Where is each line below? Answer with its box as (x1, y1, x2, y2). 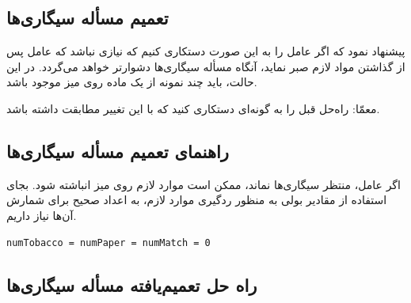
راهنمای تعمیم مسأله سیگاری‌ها (6, 138, 229, 163)
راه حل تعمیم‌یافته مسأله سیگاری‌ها (6, 272, 257, 297)
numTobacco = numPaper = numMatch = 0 (6, 237, 211, 248)
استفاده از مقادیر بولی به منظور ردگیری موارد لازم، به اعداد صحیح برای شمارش (6, 191, 387, 208)
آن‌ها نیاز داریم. (6, 206, 77, 223)
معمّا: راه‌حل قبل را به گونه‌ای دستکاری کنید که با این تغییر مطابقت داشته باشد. (6, 100, 380, 116)
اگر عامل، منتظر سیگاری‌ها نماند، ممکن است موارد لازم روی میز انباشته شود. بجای (6, 176, 401, 192)
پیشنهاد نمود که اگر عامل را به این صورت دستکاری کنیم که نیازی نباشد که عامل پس (6, 43, 405, 59)
